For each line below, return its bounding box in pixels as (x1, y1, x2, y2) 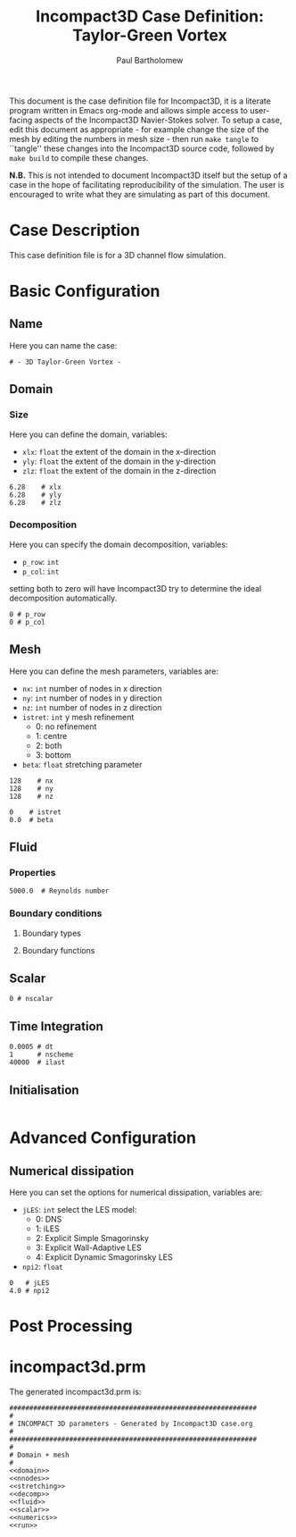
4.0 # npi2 (9, 1287, 50, 1296)
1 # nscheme (9, 1050, 74, 1060)
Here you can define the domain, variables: (9, 429, 168, 440)
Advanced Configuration (9, 1128, 196, 1148)
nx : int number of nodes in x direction (21, 683, 162, 693)
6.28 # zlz (9, 498, 62, 507)
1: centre (35, 730, 68, 741)
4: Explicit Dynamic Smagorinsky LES (35, 1252, 173, 1263)
